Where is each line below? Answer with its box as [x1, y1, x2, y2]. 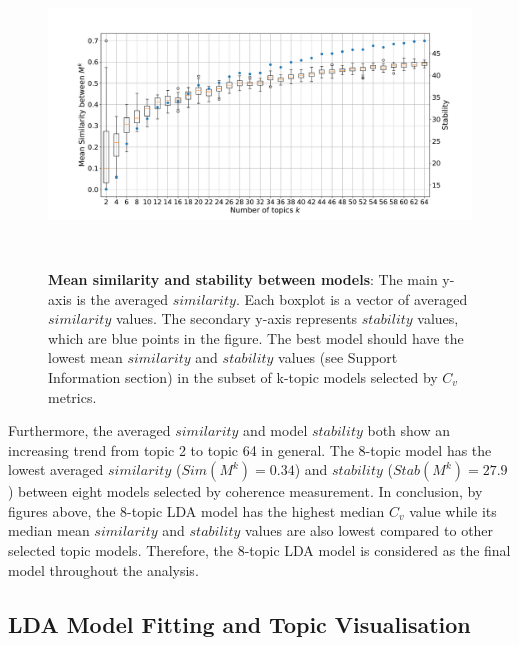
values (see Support [278, 347, 398, 368]
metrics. [48, 386, 97, 407]
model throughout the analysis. [8, 559, 199, 580]
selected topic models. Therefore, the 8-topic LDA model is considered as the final [8, 540, 511, 561]
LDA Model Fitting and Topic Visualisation [8, 608, 471, 639]
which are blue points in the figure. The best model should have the [48, 327, 464, 348]
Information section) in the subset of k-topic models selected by [48, 366, 438, 387]
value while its [409, 500, 497, 521]
